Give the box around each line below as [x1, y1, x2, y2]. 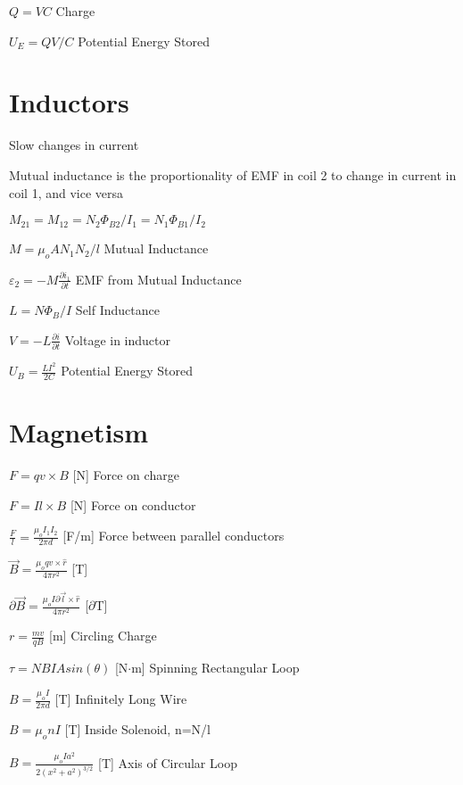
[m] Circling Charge [49, 626, 157, 645]
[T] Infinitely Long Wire [54, 690, 187, 708]
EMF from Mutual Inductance [75, 269, 242, 288]
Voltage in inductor [64, 330, 170, 349]
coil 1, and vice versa [9, 183, 124, 202]
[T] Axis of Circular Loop [98, 753, 237, 772]
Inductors [9, 84, 129, 120]
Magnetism [9, 414, 148, 450]
